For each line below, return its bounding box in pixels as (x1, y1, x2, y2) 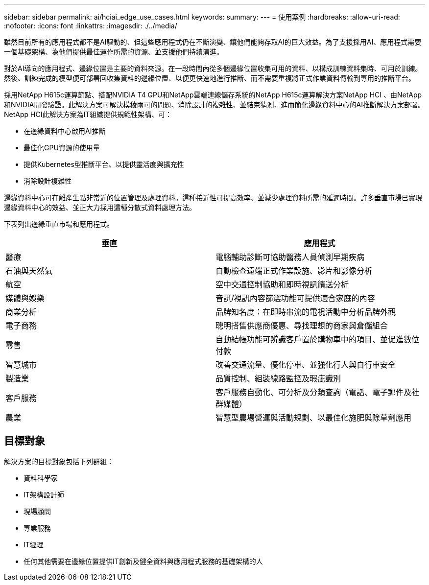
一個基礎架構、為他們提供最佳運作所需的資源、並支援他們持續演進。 (4, 47, 223, 56)
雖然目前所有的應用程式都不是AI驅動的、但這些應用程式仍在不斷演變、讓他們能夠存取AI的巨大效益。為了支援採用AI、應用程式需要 (4, 38, 422, 46)
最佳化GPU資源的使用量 (24, 143, 100, 152)
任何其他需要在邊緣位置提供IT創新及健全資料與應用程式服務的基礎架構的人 (24, 557, 263, 565)
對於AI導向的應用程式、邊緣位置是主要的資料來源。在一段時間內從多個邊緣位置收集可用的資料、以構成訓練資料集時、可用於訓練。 (4, 64, 422, 72)
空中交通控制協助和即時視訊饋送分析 (215, 280, 349, 289)
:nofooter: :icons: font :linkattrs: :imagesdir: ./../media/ (4, 22, 177, 30)
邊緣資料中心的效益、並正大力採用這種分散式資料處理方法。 (4, 203, 196, 211)
